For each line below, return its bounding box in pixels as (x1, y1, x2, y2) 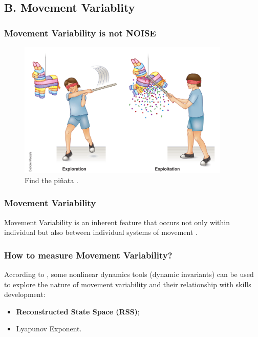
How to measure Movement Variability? (4, 248, 173, 261)
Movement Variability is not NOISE (4, 26, 156, 39)
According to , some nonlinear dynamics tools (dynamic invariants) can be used (4, 268, 254, 279)
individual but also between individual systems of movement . (4, 227, 198, 237)
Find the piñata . (25, 174, 78, 185)
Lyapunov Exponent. (16, 323, 82, 334)
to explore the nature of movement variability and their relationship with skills (4, 279, 251, 289)
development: (4, 289, 46, 300)
